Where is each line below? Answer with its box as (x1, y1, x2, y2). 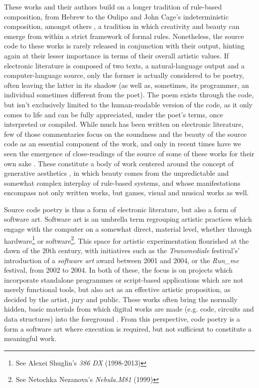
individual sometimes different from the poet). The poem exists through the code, (4, 89, 254, 100)
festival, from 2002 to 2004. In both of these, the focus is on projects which (4, 265, 233, 275)
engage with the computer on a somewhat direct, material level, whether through (4, 224, 252, 234)
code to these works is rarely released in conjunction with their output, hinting (4, 40, 245, 51)
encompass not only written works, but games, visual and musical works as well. (4, 187, 249, 198)
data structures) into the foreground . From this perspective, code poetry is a (4, 314, 240, 324)
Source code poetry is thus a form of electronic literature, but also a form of (4, 204, 237, 214)
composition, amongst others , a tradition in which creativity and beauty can (4, 21, 240, 31)
